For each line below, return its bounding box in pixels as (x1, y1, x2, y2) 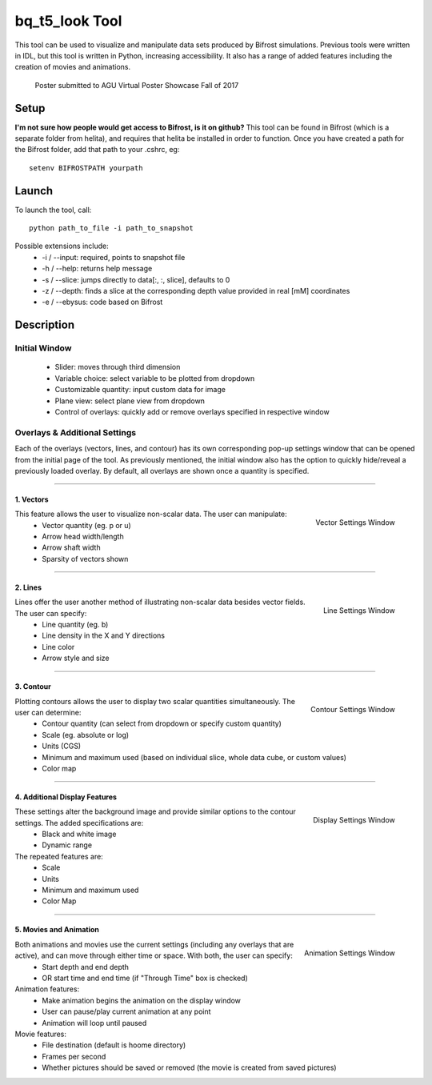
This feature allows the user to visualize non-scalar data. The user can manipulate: (14, 509, 287, 519)
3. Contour (14, 682, 51, 691)
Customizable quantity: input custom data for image (54, 385, 226, 394)
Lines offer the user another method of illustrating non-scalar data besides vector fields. (14, 597, 306, 607)
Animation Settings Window (304, 948, 395, 958)
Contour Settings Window (310, 705, 395, 715)
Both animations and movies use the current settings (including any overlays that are (14, 939, 294, 949)
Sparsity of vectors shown (42, 554, 129, 563)
